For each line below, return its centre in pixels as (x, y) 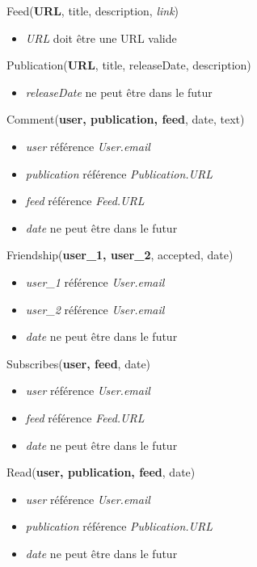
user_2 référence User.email (95, 309)
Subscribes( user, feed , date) (79, 363)
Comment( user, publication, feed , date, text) (126, 119)
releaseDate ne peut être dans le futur (119, 92)
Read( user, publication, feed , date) (101, 472)
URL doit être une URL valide (101, 38)
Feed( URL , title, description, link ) (93, 10)
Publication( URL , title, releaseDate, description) (129, 65)
